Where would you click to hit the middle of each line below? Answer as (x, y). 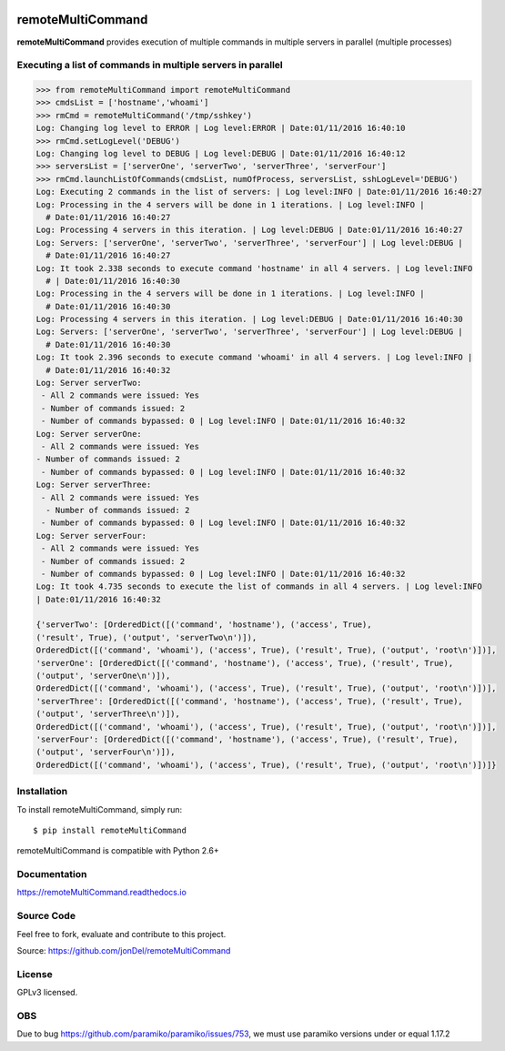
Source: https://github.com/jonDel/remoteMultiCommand (124, 950)
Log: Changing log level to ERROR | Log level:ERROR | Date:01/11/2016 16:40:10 (221, 128)
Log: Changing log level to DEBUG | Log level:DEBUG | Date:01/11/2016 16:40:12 (221, 154)
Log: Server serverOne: (89, 434)
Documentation (52, 874)
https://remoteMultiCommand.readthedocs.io (101, 893)
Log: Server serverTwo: (89, 383)
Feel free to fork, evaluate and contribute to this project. (121, 934)
